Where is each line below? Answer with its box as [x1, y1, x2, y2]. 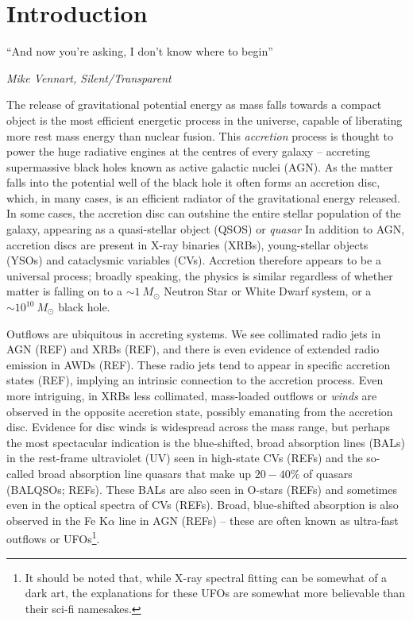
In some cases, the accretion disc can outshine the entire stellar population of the [6, 205, 401, 222]
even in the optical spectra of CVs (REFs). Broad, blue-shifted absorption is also [6, 496, 399, 513]
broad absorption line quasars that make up [37, 465, 251, 481]
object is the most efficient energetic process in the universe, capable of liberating [6, 111, 403, 128]
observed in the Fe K [6, 511, 108, 528]
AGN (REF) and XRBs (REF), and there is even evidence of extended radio [6, 341, 380, 357]
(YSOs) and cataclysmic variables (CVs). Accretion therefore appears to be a [6, 252, 381, 268]
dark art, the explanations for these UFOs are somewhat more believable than [25, 584, 406, 601]
